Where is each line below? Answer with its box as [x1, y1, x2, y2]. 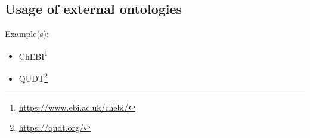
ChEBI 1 [18, 48, 48, 62]
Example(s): [5, 27, 49, 40]
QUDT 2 [18, 70, 48, 84]
